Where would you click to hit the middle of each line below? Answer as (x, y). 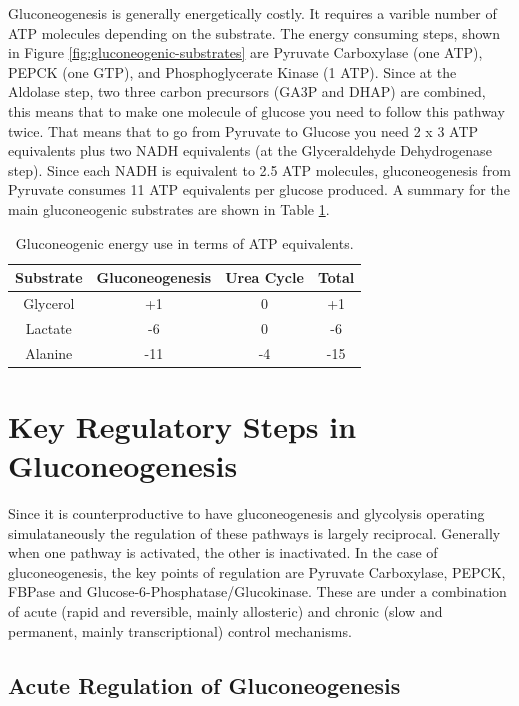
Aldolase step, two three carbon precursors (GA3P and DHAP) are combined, (247, 91)
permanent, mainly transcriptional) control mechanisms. (180, 630)
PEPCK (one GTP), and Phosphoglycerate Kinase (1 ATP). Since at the (232, 71)
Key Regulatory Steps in (182, 425)
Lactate (48, 327)
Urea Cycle (264, 277)
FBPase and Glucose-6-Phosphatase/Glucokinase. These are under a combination (257, 591)
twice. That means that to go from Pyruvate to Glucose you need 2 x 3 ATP (243, 130)
